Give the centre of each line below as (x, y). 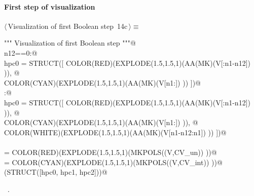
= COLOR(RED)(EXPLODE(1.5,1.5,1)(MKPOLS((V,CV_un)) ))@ (111, 152)
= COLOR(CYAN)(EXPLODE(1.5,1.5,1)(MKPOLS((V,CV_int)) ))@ (113, 162)
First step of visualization (50, 6)
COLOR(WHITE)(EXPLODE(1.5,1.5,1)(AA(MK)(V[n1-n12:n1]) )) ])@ (115, 132)
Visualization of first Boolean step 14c (68, 26)
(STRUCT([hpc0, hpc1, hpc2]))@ (56, 172)
